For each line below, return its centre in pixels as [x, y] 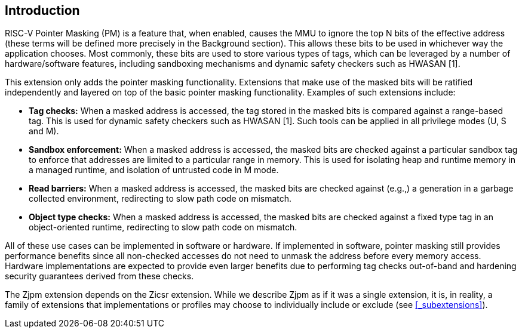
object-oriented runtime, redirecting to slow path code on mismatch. [163, 227]
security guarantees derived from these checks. [99, 276]
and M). [44, 131]
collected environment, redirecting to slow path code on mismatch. [160, 199]
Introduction [42, 10]
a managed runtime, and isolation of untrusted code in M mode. [154, 170]
